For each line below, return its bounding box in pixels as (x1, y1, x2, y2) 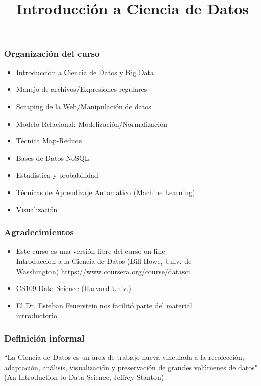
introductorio (16, 310, 58, 321)
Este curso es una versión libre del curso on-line (16, 246, 165, 256)
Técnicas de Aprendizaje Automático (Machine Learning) (16, 187, 195, 198)
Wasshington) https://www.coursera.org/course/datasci (16, 266, 190, 276)
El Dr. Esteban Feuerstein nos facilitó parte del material (16, 300, 192, 310)
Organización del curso (4, 46, 100, 59)
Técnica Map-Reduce (16, 135, 82, 146)
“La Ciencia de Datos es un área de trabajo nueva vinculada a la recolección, (4, 352, 244, 363)
